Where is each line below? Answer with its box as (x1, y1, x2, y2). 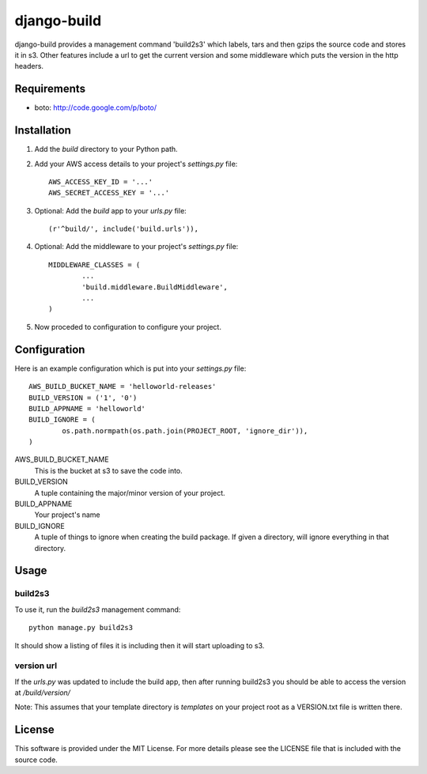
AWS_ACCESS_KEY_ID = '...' (48, 177, 153, 186)
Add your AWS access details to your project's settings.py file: (34, 159, 238, 168)
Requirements (14, 82, 86, 96)
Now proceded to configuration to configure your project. (34, 322, 221, 331)
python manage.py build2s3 (28, 623, 134, 632)
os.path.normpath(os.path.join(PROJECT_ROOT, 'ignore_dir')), (62, 426, 308, 435)
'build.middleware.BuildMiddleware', (81, 282, 229, 292)
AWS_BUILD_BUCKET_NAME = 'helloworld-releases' (28, 382, 217, 391)
